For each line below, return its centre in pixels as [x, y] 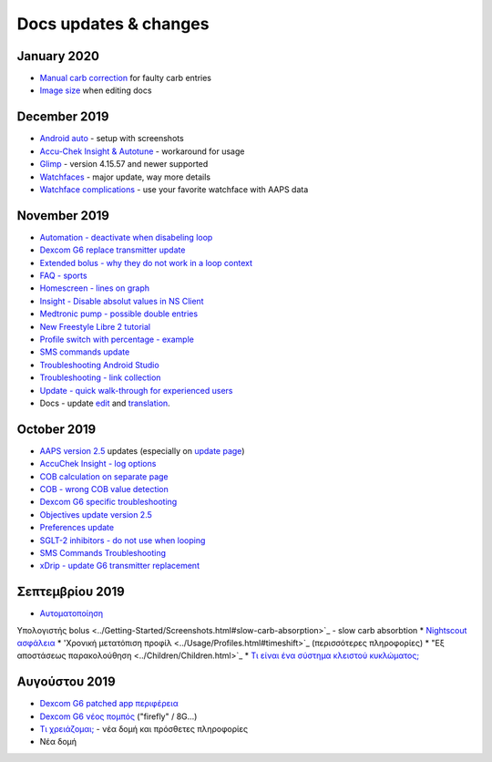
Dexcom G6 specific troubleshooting [108, 502]
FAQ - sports [63, 275]
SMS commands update [85, 352]
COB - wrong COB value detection [104, 489]
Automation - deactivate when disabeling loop [126, 237]
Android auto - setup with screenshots [112, 139]
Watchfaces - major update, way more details [125, 177]
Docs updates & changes [113, 24]
